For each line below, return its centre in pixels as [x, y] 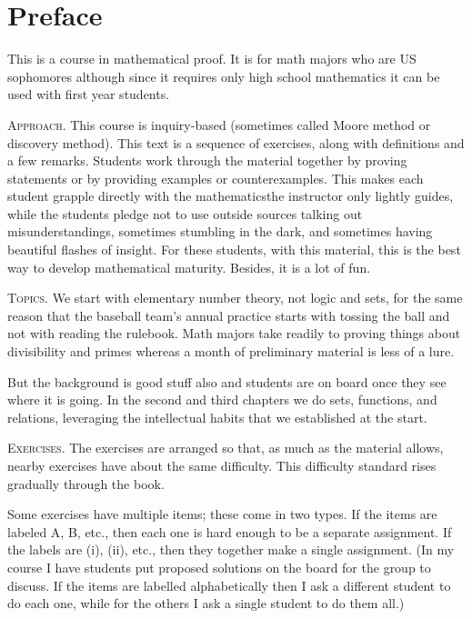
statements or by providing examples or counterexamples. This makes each [216, 178]
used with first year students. [89, 94]
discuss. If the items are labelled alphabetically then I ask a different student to [229, 585]
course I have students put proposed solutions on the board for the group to [219, 567]
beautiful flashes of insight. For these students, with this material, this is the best [234, 250]
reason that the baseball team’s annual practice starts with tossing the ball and [229, 315]
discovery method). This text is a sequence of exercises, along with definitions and [236, 142]
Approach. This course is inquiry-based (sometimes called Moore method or [219, 124]
